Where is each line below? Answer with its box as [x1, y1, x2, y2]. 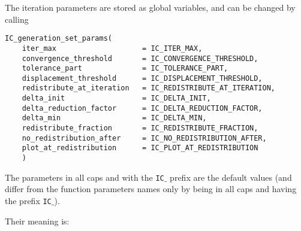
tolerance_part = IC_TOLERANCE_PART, [22, 64, 228, 73]
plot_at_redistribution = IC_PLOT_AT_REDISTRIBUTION [22, 144, 258, 153]
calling [5, 13, 29, 25]
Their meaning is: [5, 214, 70, 227]
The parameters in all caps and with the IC [5, 171, 164, 183]
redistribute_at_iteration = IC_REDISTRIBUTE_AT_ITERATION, [22, 84, 276, 93]
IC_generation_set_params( [5, 34, 112, 43]
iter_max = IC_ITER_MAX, [22, 44, 203, 53]
